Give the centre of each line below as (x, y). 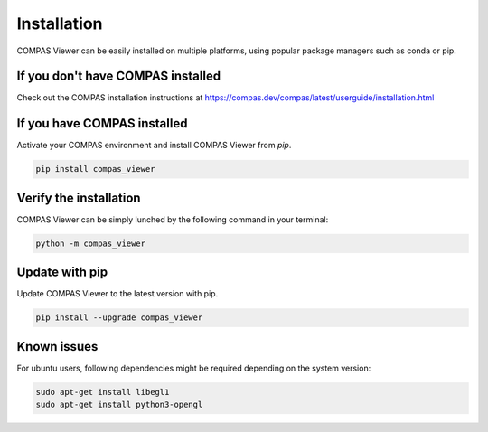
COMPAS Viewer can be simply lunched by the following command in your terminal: (173, 219)
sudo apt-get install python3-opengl (119, 405)
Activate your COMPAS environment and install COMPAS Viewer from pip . (154, 146)
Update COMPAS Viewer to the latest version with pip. (117, 294)
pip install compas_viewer (95, 169)
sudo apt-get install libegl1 (103, 392)
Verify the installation (79, 197)
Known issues (57, 347)
